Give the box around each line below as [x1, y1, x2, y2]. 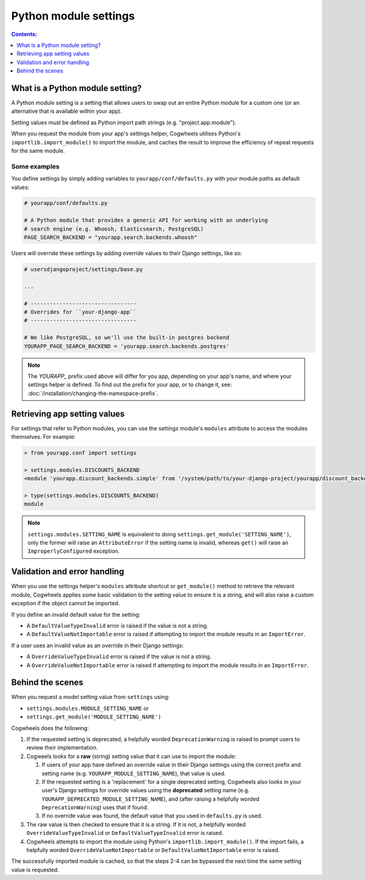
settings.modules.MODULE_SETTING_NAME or [26, 704, 149, 712]
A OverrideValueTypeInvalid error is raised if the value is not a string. [26, 653, 212, 661]
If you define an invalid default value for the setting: [11, 611, 141, 618]
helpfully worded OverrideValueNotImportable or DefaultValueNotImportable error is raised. [26, 846, 280, 854]
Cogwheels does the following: [11, 724, 89, 731]
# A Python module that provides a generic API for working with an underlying [24, 217, 268, 224]
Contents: [11, 30, 38, 38]
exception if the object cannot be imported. [11, 600, 120, 607]
